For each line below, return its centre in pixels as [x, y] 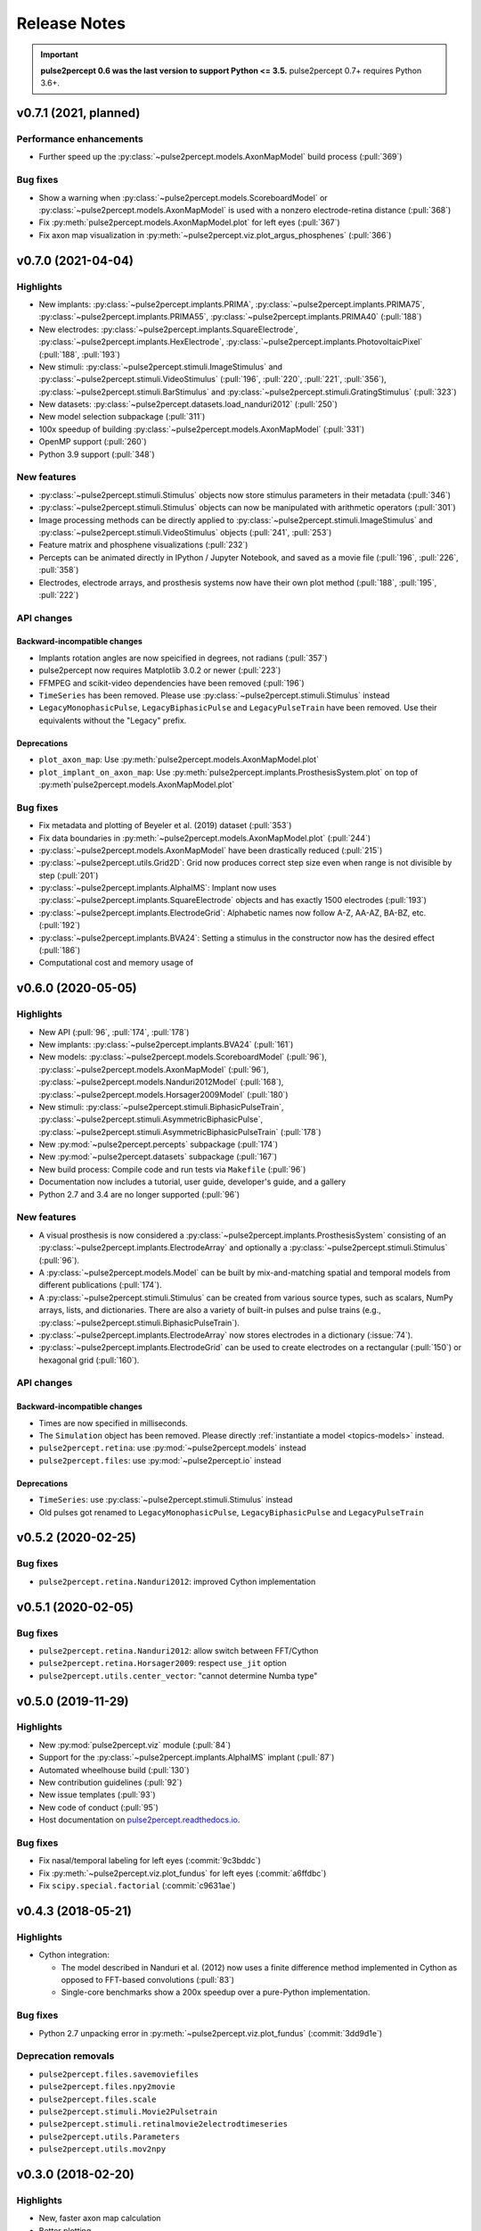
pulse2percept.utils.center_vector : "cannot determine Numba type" [178, 1675]
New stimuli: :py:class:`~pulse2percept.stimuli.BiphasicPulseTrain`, [161, 1107]
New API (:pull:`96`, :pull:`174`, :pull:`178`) [114, 1032]
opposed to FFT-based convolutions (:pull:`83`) [148, 1980]
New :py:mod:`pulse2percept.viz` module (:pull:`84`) [135, 1745]
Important [60, 54]
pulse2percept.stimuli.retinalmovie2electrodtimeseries [163, 2124]
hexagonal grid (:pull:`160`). [89, 1360]
